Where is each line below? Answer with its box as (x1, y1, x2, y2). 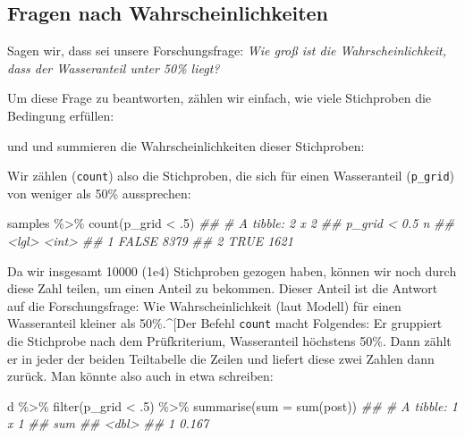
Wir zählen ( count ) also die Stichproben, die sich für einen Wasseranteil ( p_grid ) (7, 166, 455, 185)
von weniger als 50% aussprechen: (7, 183, 191, 202)
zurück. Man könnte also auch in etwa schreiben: (7, 366, 274, 385)
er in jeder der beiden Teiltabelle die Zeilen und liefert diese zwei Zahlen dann (7, 349, 435, 367)
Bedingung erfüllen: (7, 105, 114, 124)
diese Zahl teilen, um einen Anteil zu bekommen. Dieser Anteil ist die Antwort (7, 279, 438, 298)
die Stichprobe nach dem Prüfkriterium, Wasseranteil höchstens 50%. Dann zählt (7, 332, 452, 350)
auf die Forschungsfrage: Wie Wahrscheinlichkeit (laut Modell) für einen (7, 296, 402, 315)
